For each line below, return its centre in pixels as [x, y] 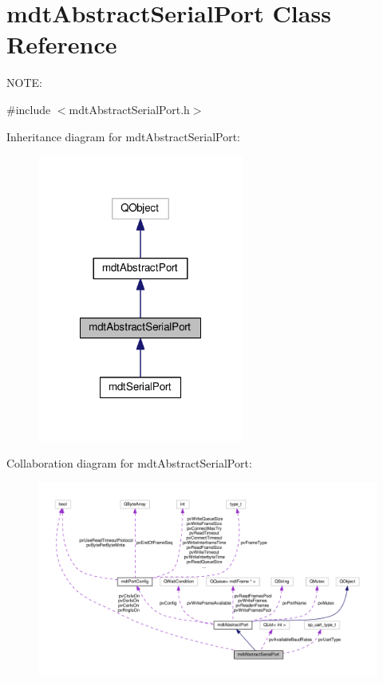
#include [29, 109]
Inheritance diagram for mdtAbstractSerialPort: [123, 136]
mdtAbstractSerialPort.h [129, 109]
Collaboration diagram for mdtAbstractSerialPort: [129, 463]
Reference [62, 44]
